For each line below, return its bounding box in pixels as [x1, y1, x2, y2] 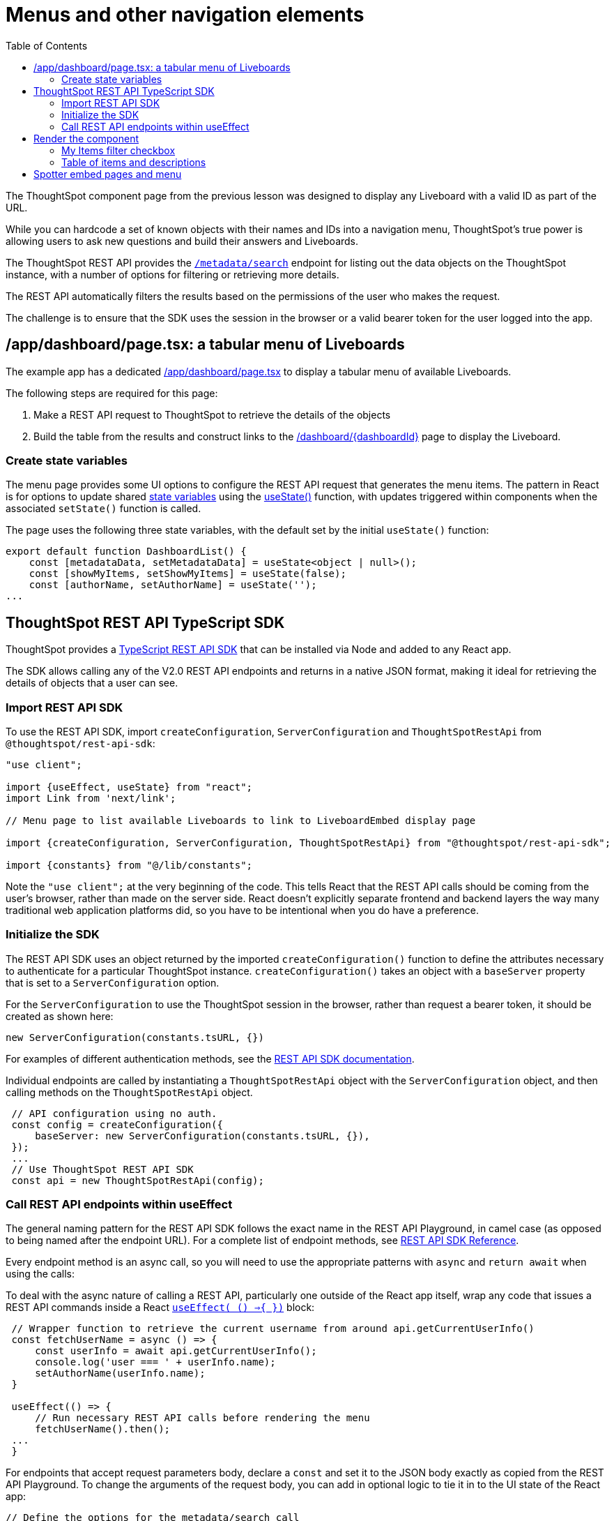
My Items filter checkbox [61, 144, 176, 156]
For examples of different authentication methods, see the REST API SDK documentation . [6, 1052, 415, 1065]
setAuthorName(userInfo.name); [35, 1368, 206, 1379]
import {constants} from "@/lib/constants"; [6, 859, 253, 871]
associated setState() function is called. [6, 502, 201, 515]
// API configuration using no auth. [11, 1107, 217, 1119]
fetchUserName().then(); [35, 1423, 171, 1435]
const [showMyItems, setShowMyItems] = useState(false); [29, 568, 346, 580]
